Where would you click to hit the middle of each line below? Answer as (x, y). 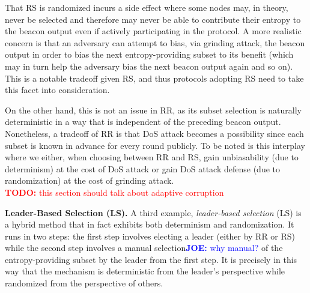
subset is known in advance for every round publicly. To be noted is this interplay (155, 145)
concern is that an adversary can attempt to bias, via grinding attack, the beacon (155, 42)
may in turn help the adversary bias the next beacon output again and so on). (149, 66)
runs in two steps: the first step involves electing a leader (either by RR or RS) (150, 236)
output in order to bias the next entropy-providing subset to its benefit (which (149, 54)
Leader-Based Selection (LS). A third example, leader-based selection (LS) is (153, 212)
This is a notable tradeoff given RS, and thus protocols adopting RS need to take (154, 78)
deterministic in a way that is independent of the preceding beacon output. (143, 122)
